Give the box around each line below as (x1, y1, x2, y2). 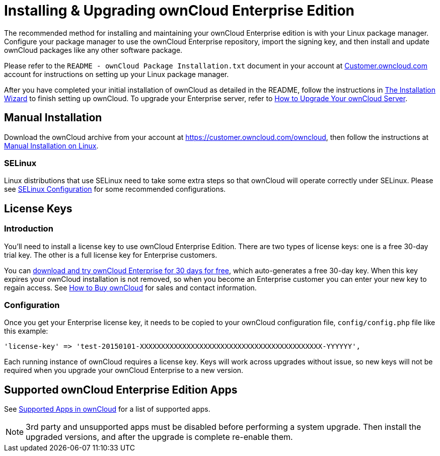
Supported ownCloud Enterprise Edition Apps (4, 383, 238, 396)
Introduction (4, 223, 53, 234)
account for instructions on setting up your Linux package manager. (4, 69, 229, 79)
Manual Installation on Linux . (4, 141, 99, 150)
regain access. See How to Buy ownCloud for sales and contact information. (4, 283, 257, 292)
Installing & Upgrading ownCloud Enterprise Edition (4, 2, 355, 19)
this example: (4, 327, 48, 336)
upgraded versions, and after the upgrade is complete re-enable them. (26, 432, 293, 442)
